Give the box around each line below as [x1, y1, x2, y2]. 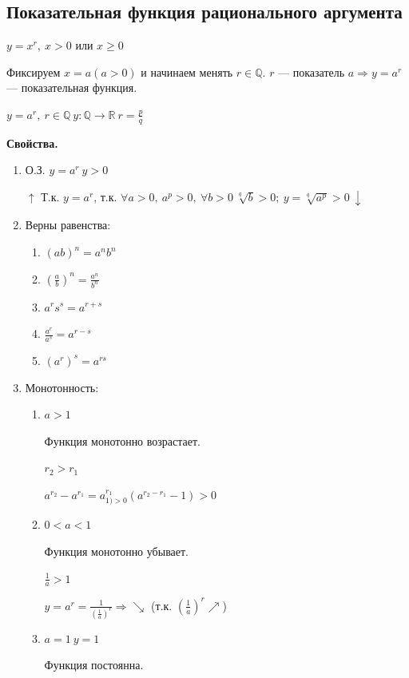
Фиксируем [6, 63, 61, 80]
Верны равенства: [25, 216, 111, 233]
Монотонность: [25, 379, 99, 395]
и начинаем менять [141, 63, 233, 80]
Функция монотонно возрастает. [44, 432, 201, 449]
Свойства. [6, 134, 58, 151]
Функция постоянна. [44, 656, 144, 673]
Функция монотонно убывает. [44, 542, 189, 559]
